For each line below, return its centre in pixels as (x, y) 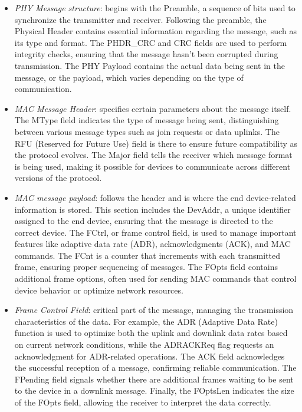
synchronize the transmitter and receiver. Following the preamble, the (140, 19)
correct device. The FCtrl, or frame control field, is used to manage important (155, 232)
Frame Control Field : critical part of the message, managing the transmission (154, 310)
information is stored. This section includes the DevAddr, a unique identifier (152, 209)
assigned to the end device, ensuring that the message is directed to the (144, 221)
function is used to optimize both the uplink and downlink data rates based (151, 333)
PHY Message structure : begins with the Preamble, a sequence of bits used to (155, 8)
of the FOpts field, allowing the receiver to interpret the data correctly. (143, 402)
